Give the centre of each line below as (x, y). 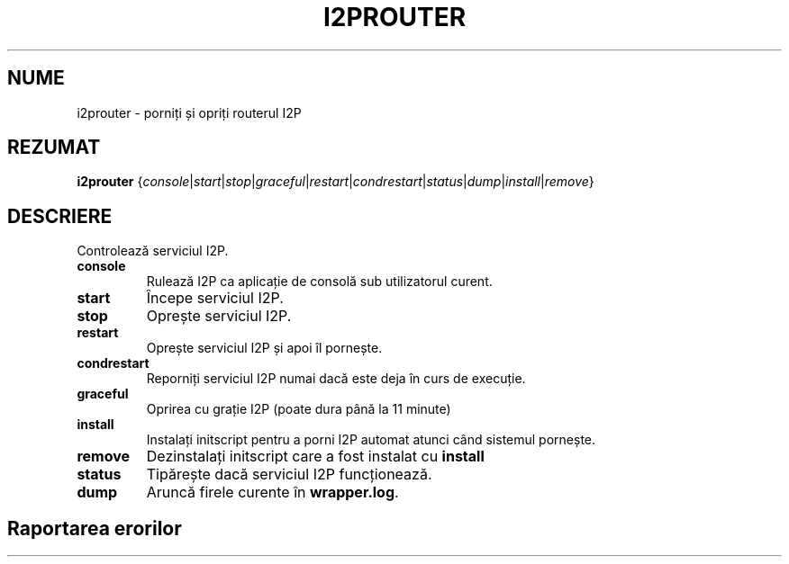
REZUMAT (54, 148)
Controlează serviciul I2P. (153, 251)
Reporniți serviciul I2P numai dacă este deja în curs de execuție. (336, 379)
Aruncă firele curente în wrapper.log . (272, 492)
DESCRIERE (60, 216)
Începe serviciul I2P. (215, 298)
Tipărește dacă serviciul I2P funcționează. (289, 474)
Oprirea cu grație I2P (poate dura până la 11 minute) (299, 409)
